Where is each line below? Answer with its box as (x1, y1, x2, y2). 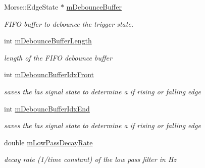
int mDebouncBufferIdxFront (4, 69, 94, 80)
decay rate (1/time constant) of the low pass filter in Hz (4, 154, 177, 164)
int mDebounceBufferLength (4, 35, 92, 46)
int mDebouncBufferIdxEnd (4, 103, 90, 114)
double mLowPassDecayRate (4, 137, 93, 147)
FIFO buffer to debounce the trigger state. (4, 18, 134, 29)
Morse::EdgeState (4, 2, 59, 12)
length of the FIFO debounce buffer (4, 52, 112, 63)
